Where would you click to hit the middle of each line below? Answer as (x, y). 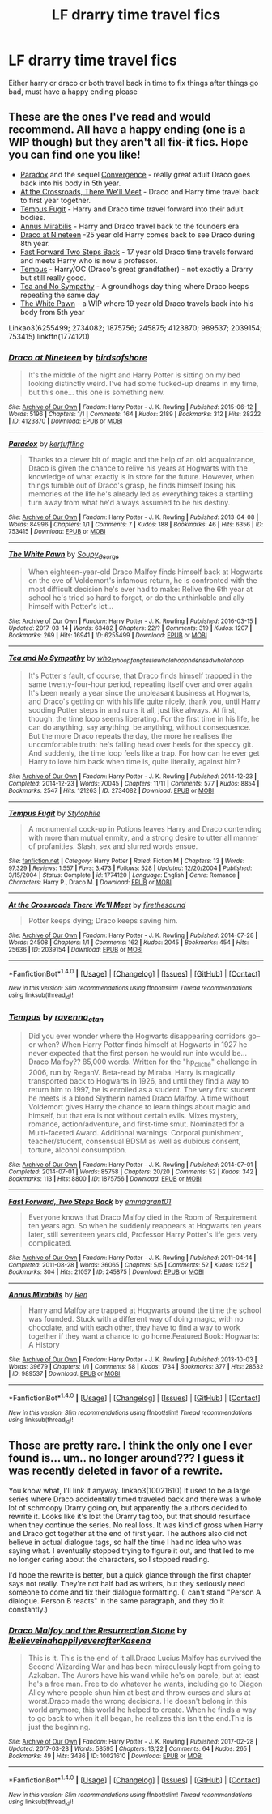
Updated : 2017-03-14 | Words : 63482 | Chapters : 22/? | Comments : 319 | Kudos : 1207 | (130, 628)
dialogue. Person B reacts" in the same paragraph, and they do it (116, 1600)
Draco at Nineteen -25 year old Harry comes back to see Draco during (137, 234)
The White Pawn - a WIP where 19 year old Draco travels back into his (137, 303)
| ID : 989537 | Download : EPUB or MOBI (64, 1373)
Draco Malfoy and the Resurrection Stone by (98, 1630)
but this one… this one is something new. (96, 392)
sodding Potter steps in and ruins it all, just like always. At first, (132, 709)
